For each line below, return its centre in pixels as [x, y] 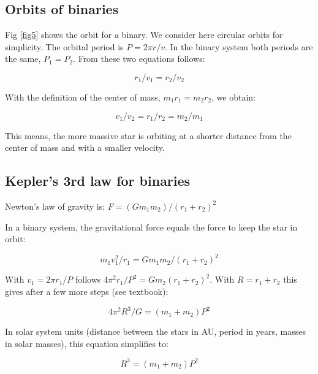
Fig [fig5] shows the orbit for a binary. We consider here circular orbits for [144, 35]
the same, [23, 59]
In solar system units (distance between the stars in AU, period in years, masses [155, 331]
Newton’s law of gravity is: [55, 206]
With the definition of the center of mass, [83, 97]
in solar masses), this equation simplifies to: [87, 343]
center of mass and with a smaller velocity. [85, 147]
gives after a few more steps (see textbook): [87, 291]
